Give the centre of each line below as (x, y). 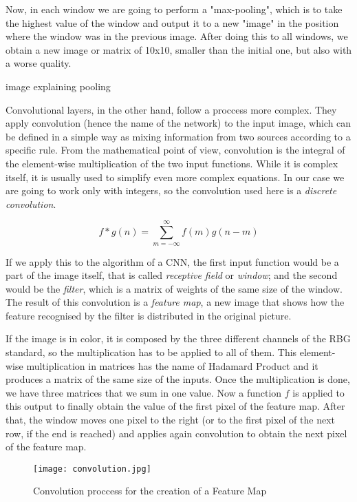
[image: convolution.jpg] (92, 469)
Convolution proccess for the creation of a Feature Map (150, 491)
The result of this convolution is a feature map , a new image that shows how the (175, 302)
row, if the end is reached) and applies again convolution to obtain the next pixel (176, 433)
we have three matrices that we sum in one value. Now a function (144, 392)
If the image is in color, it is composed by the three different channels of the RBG (178, 338)
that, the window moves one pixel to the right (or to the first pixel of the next (170, 420)
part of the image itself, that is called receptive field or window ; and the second (172, 275)
